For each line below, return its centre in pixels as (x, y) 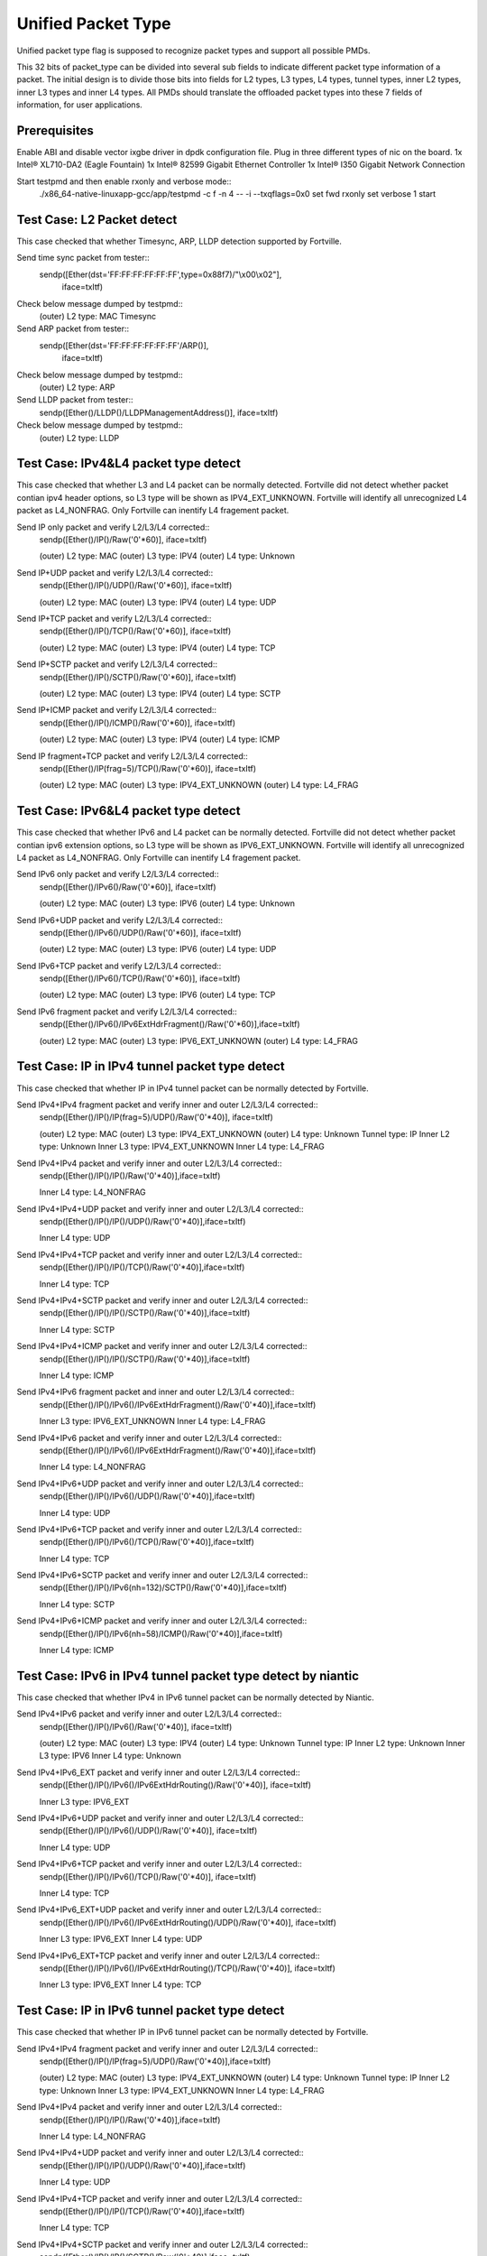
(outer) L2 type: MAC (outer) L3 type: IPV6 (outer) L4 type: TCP (157, 995)
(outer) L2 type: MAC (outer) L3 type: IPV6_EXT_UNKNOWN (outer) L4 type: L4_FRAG (198, 1040)
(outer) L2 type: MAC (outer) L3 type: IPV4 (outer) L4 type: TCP (157, 647)
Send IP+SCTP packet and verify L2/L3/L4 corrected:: (117, 664)
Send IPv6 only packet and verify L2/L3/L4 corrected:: (118, 874)
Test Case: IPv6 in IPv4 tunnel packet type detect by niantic (188, 1675)
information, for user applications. (80, 105)
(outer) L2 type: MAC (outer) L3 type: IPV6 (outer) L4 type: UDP (158, 949)
